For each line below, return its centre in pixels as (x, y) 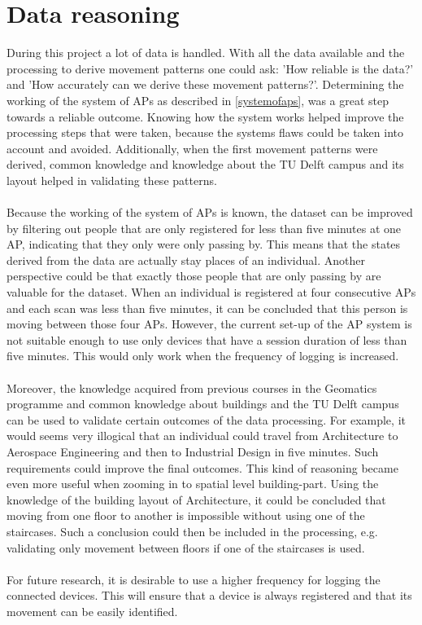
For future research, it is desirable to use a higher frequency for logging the (194, 579)
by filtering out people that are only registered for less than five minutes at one (204, 228)
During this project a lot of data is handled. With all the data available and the (206, 53)
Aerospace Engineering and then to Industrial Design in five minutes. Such (193, 451)
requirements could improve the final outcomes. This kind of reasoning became (202, 467)
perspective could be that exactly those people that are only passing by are (194, 276)
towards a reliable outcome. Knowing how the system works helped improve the (205, 116)
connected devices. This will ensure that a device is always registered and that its (209, 595)
